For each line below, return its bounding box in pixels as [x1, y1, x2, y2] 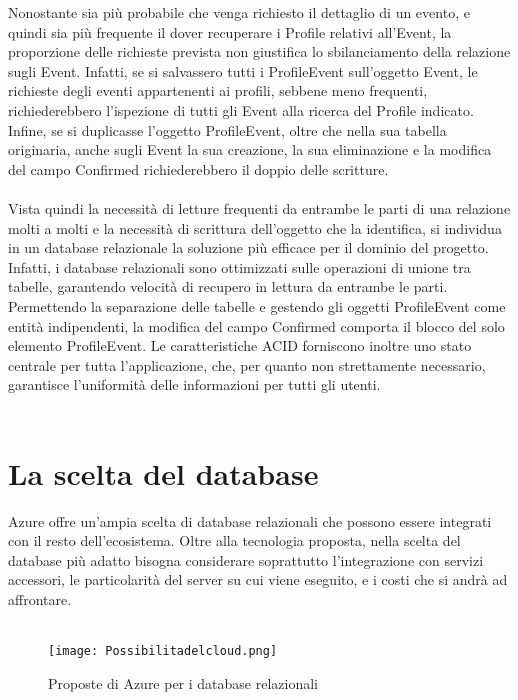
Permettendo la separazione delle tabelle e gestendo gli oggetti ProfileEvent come [8, 295, 506, 316]
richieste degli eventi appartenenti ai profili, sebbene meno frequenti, [8, 80, 428, 101]
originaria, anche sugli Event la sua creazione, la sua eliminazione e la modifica [8, 139, 492, 160]
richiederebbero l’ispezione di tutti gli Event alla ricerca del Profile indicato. [8, 99, 474, 120]
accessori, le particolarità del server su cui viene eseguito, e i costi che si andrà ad [8, 569, 508, 590]
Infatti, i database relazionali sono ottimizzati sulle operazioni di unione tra [8, 256, 471, 277]
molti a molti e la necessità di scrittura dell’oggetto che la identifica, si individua [8, 217, 502, 238]
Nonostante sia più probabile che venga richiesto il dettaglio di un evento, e [8, 2, 470, 22]
